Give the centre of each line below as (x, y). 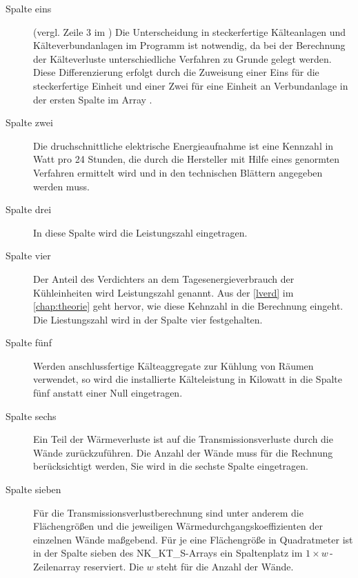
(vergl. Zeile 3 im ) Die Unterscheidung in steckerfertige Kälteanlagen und (190, 31)
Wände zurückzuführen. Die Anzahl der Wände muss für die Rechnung (183, 452)
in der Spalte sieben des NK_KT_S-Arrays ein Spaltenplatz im (168, 553)
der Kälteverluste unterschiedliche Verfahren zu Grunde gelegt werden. (182, 58)
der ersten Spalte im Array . (93, 99)
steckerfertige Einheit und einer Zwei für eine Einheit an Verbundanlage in (191, 85)
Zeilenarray (57, 566)
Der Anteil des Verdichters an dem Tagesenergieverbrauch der (164, 278)
